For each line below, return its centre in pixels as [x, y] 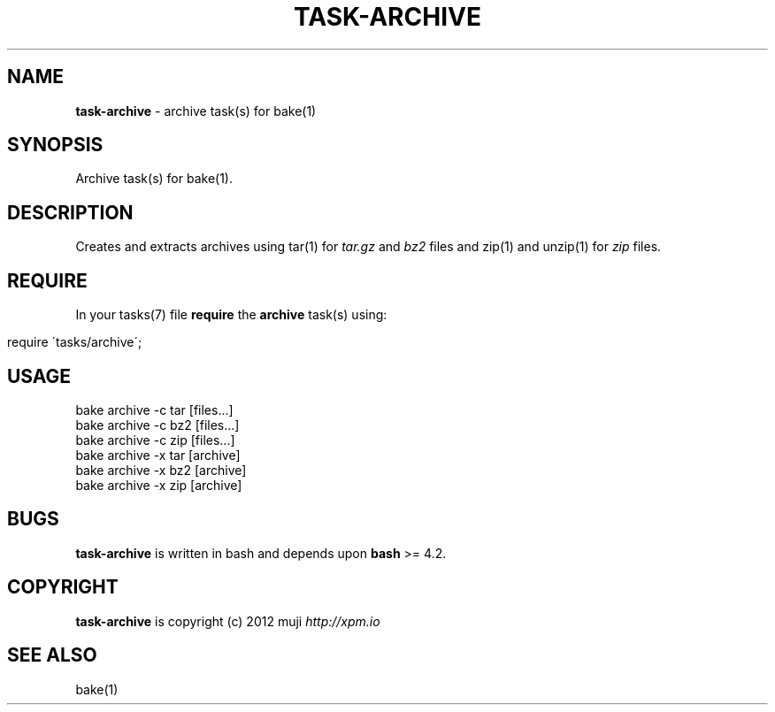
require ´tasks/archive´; [75, 342]
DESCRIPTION [70, 212]
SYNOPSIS [55, 145]
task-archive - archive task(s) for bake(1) [196, 111]
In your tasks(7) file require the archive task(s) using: [231, 315]
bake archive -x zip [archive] [159, 485]
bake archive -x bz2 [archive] [161, 470]
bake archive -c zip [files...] [155, 440]
